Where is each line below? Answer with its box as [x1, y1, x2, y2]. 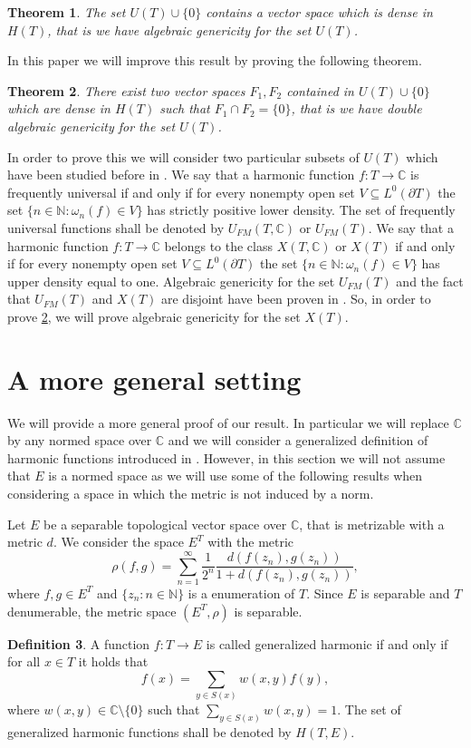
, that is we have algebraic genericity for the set [47, 20, 312, 39]
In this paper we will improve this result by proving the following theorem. [7, 51, 422, 70]
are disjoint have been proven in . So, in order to [160, 289, 431, 308]
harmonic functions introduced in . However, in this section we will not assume [7, 448, 446, 467]
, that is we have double [291, 99, 422, 118]
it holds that [78, 652, 149, 671]
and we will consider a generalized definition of [168, 431, 428, 450]
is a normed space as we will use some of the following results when [48, 466, 423, 485]
